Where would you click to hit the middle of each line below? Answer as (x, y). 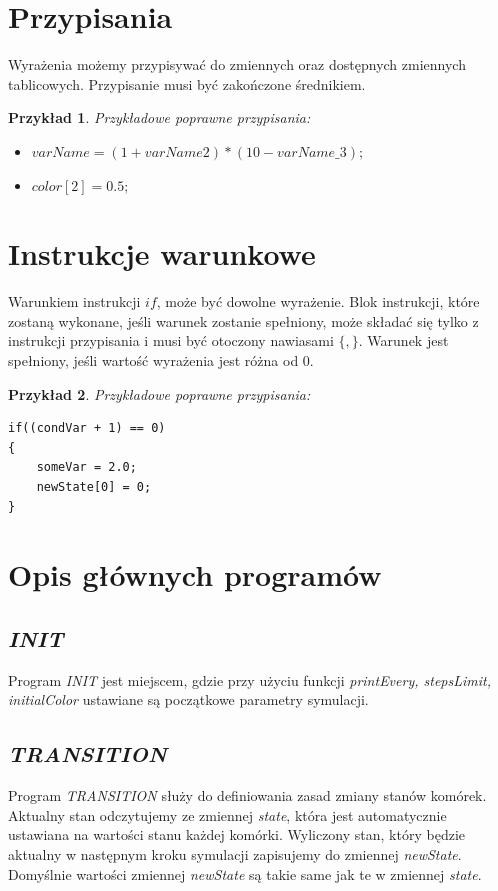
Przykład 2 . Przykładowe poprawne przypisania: (159, 393)
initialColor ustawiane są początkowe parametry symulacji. (188, 699)
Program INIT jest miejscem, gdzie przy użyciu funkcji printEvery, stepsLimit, (249, 679)
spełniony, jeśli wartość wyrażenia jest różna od (153, 360)
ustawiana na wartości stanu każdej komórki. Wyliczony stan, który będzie (236, 834)
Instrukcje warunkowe (162, 253)
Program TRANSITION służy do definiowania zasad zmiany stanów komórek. (247, 795)
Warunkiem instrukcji (74, 301)
